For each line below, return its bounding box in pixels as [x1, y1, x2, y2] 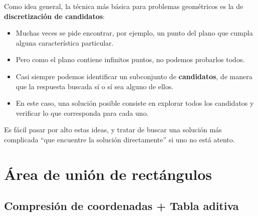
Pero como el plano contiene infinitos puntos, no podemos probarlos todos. [16, 54, 245, 65]
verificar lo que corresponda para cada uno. [16, 107, 149, 118]
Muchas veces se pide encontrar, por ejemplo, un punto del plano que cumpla [16, 28, 253, 38]
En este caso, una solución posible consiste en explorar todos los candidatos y [16, 98, 254, 108]
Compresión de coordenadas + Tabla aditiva [4, 198, 239, 213]
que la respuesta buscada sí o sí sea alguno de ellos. [16, 81, 174, 91]
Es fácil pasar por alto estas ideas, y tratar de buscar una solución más [4, 124, 222, 135]
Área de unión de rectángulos [4, 163, 212, 184]
